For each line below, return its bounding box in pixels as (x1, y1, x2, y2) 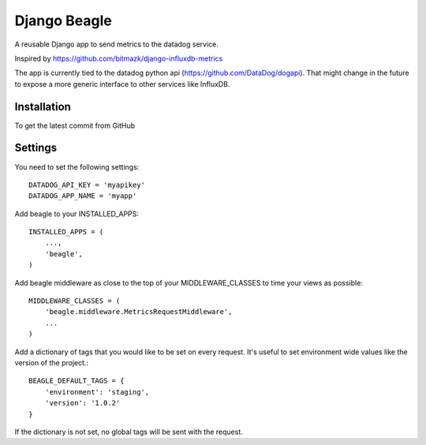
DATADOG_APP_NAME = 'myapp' (28, 192, 137, 200)
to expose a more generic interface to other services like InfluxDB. (14, 79, 230, 88)
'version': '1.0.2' (44, 398, 121, 408)
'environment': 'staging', (44, 387, 150, 396)
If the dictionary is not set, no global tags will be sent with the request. (14, 427, 244, 436)
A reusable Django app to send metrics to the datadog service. (14, 39, 219, 49)
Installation (14, 99, 71, 114)
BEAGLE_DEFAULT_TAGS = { (28, 376, 125, 386)
